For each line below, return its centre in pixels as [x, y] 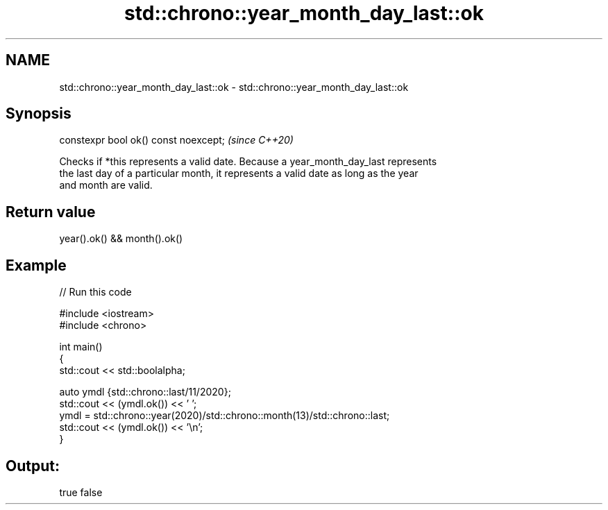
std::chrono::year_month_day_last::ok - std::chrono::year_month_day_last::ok [234, 87]
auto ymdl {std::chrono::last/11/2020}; [145, 392]
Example [36, 265]
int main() [81, 347]
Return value [51, 212]
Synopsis [39, 114]
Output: [33, 466]
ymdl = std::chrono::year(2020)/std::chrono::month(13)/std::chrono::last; [225, 416]
